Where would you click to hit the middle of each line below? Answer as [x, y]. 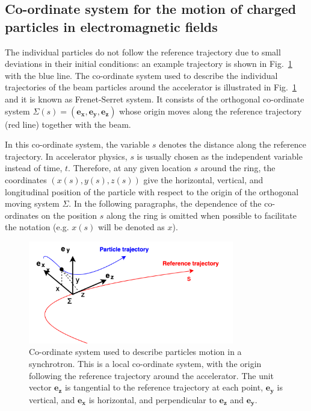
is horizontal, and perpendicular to [152, 399]
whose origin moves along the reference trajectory [211, 111]
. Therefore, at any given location [130, 168]
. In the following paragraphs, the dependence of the [165, 203]
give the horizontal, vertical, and [203, 179]
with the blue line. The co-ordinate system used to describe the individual [141, 75]
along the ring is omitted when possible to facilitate [202, 215]
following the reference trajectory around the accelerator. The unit [152, 375]
